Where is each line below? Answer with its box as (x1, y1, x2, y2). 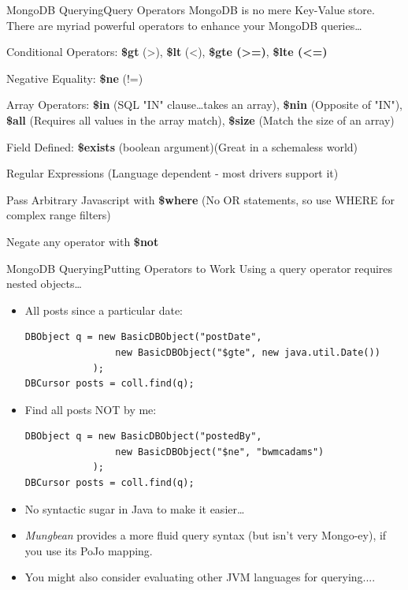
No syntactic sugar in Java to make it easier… (24, 500, 245, 517)
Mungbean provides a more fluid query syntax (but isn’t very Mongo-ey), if (24, 527, 387, 543)
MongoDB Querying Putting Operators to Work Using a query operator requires (6, 260, 393, 276)
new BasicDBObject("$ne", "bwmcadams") (115, 446, 325, 457)
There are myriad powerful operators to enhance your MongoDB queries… (6, 17, 362, 33)
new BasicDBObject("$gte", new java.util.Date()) (115, 346, 380, 358)
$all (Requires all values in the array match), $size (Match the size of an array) (6, 111, 395, 128)
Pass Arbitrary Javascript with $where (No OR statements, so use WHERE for (6, 191, 395, 207)
